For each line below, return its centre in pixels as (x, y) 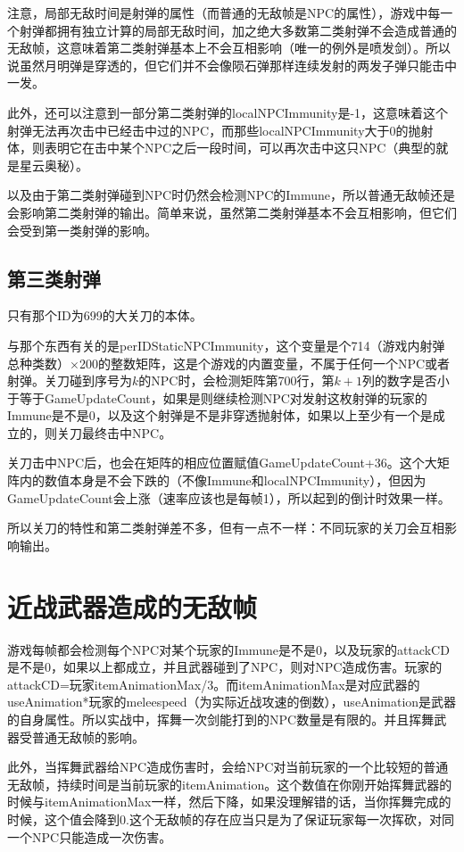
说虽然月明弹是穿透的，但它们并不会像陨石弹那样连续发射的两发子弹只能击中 (232, 65)
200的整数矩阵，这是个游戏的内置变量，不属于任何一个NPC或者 (265, 363)
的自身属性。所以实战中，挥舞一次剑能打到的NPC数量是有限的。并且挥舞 (221, 719)
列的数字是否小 (406, 381)
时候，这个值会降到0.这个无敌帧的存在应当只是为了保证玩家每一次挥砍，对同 (231, 819)
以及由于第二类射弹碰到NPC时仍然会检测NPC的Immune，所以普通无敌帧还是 (232, 195)
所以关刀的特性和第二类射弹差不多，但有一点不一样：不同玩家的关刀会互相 (226, 528)
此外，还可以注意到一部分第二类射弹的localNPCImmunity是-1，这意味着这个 (228, 112)
